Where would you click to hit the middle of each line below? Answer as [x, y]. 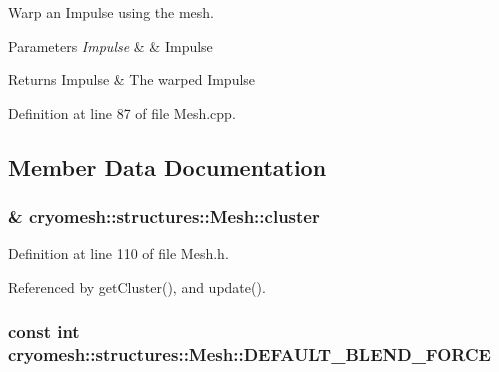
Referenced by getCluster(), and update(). [137, 286]
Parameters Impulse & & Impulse [110, 45]
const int [44, 331]
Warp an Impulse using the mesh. [111, 12]
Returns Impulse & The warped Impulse [132, 79]
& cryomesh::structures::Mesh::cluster [164, 216]
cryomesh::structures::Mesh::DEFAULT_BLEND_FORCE [249, 354]
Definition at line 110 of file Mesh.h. [118, 253]
